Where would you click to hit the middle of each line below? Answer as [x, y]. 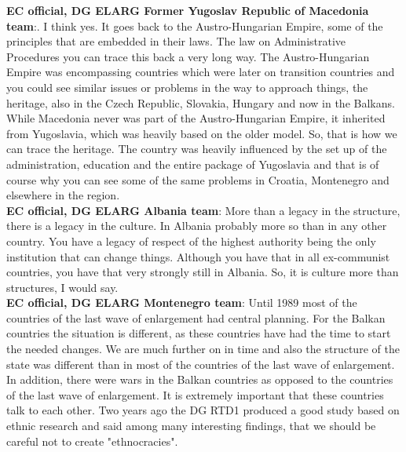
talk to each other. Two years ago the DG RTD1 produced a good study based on [203, 410]
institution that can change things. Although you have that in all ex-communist [198, 256]
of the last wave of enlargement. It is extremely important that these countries [195, 394]
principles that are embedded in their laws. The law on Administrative [176, 41]
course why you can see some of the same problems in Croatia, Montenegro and [198, 179]
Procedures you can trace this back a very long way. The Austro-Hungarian [188, 56]
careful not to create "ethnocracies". [92, 441]
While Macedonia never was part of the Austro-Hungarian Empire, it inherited [196, 118]
